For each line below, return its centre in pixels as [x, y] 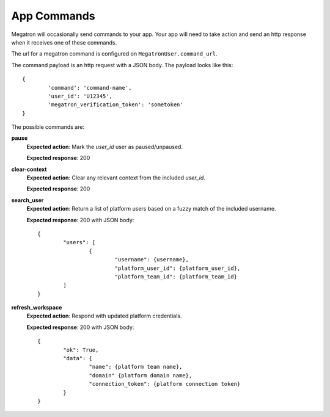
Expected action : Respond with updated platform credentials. [104, 316]
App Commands [53, 16]
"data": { [78, 358]
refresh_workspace [37, 308]
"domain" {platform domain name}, [141, 375]
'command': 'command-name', [90, 88]
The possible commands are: [48, 127]
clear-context [29, 169]
